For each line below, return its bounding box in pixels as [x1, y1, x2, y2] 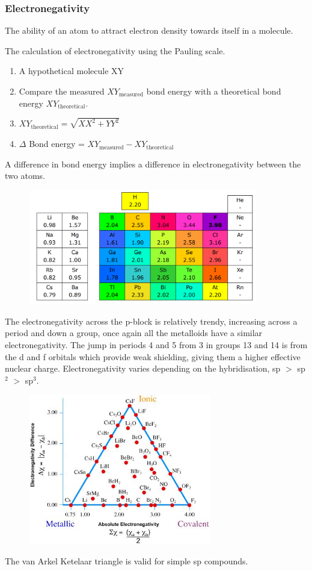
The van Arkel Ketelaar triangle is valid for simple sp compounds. [5, 555, 248, 567]
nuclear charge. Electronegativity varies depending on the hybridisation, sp [5, 362, 281, 375]
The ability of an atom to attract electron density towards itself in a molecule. [5, 24, 293, 37]
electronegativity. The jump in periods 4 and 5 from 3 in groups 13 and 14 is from [5, 338, 308, 351]
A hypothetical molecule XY [19, 64, 124, 77]
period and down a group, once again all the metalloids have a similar [5, 326, 263, 339]
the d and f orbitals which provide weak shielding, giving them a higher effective [5, 350, 301, 363]
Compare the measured [19, 85, 105, 97]
